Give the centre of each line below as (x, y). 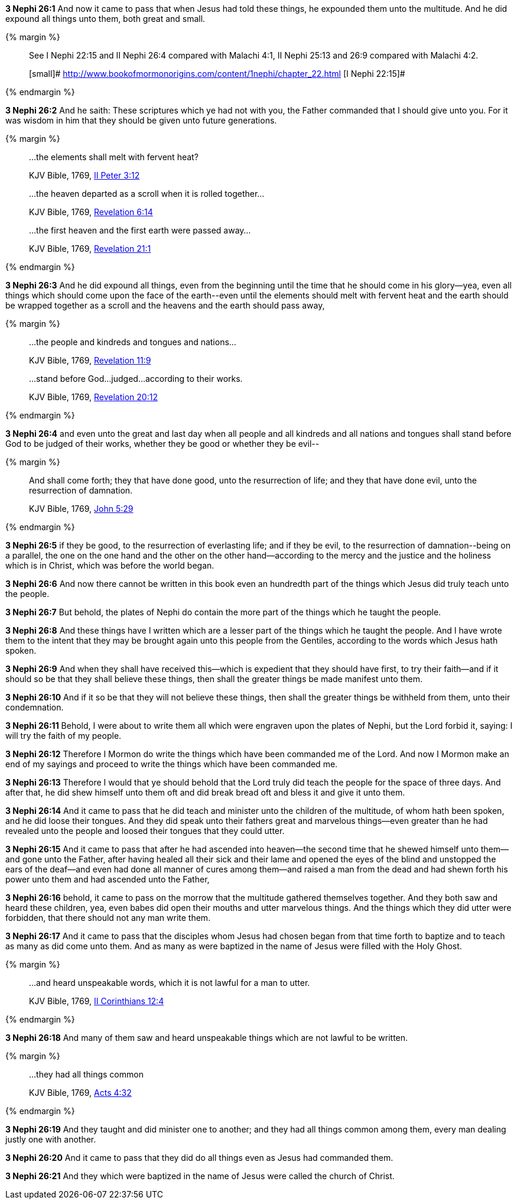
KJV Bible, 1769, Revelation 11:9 (90, 360)
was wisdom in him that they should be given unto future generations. (141, 120)
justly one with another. (51, 1139)
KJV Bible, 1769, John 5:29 (81, 509)
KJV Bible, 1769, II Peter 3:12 (84, 175)
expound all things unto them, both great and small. (105, 19)
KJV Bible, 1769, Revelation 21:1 (90, 249)
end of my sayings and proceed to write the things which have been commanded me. (172, 764)
